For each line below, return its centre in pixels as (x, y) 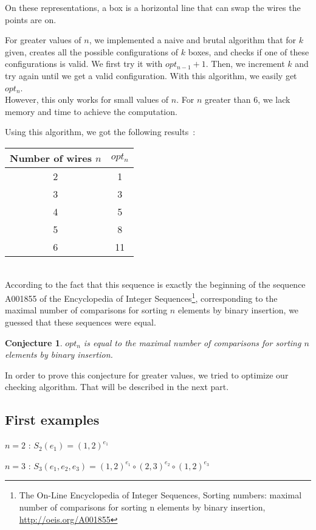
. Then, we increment (245, 64)
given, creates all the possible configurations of (92, 51)
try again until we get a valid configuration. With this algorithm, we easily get (151, 75)
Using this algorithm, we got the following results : (100, 132)
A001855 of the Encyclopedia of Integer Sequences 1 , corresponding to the (141, 297)
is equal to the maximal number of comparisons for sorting (192, 342)
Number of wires (51, 158)
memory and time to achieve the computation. (91, 111)
